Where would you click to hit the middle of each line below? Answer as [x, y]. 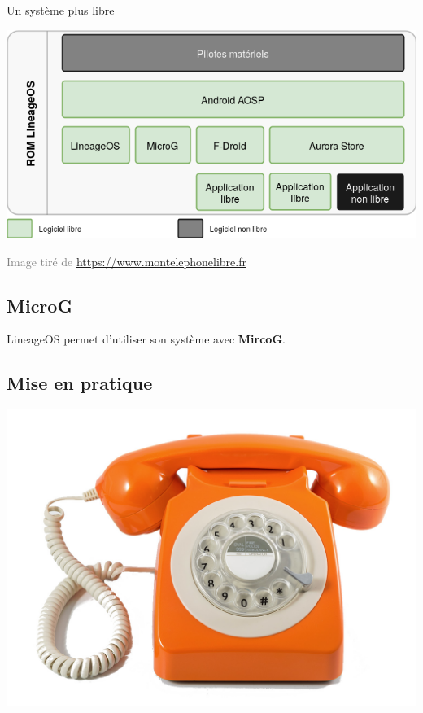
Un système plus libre [61, 10]
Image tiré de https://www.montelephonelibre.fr [126, 261]
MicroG [40, 305]
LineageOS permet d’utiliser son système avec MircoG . [146, 339]
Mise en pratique [80, 383]
